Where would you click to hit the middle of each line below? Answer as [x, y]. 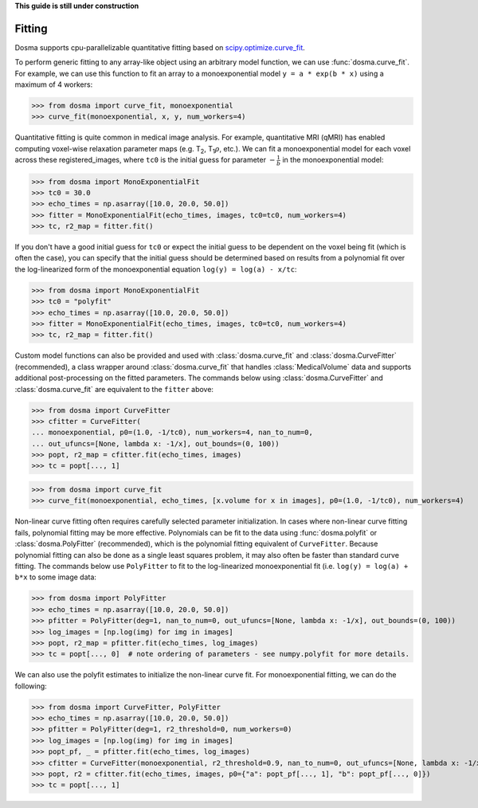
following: [31, 686]
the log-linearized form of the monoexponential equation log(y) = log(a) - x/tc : [156, 269]
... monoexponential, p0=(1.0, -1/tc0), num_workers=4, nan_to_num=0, [172, 433]
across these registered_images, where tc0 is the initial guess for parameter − [145, 160]
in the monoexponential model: [333, 160]
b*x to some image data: [56, 577]
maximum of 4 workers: [54, 84]
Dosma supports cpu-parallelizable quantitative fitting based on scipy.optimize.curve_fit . [160, 47]
